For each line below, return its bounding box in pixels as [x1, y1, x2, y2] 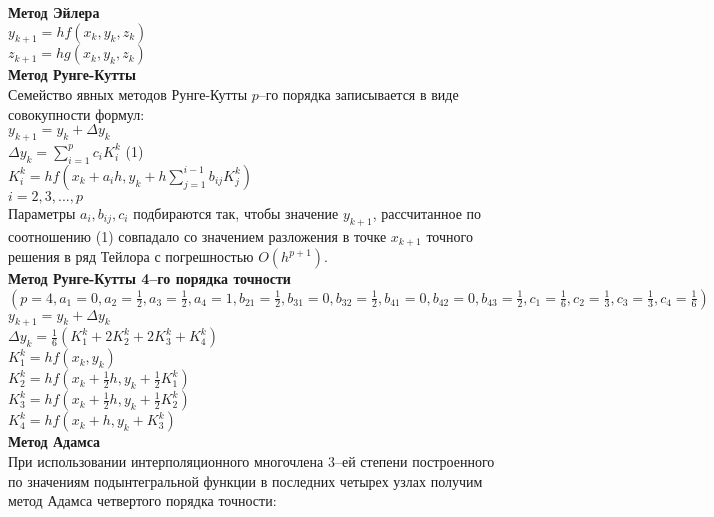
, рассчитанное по [372, 202, 482, 223]
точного [426, 225, 473, 246]
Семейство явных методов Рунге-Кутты [8, 83, 248, 104]
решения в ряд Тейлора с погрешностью [8, 246, 254, 267]
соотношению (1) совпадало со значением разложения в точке [8, 225, 387, 246]
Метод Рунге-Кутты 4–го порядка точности [8, 268, 291, 289]
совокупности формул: [8, 103, 145, 124]
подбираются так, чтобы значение [133, 202, 339, 223]
